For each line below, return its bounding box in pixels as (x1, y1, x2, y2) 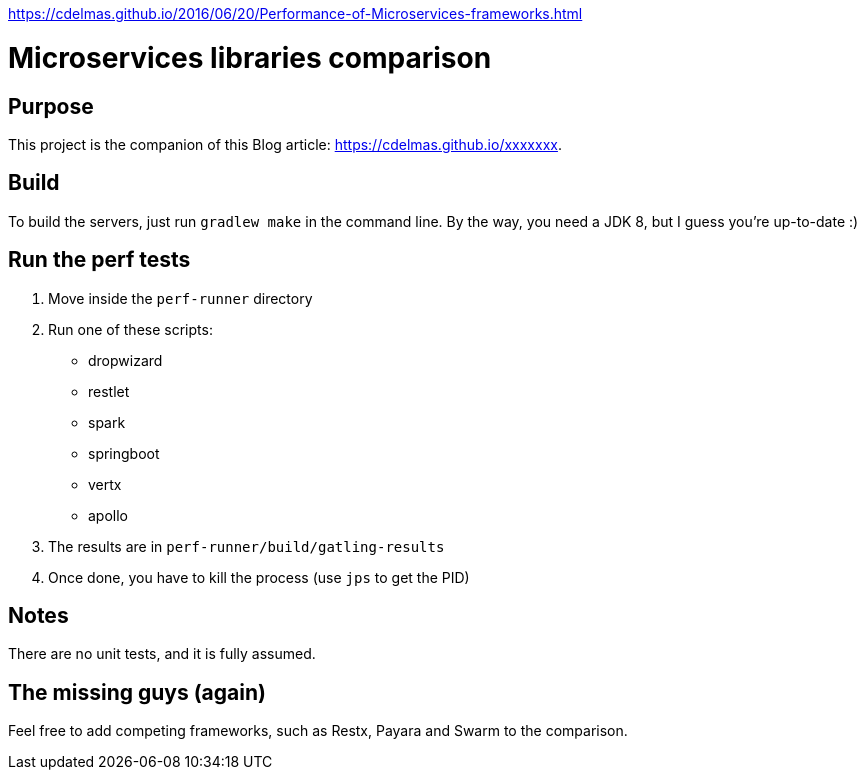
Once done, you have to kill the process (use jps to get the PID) (48, 568, 470, 586)
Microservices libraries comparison (8, 40, 492, 75)
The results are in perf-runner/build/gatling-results (48, 537, 445, 555)
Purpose (8, 93, 94, 119)
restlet (88, 382, 130, 400)
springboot (88, 444, 160, 462)
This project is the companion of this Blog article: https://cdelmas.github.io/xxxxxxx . (8, 135, 562, 153)
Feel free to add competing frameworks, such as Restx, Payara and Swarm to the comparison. (8, 722, 628, 740)
